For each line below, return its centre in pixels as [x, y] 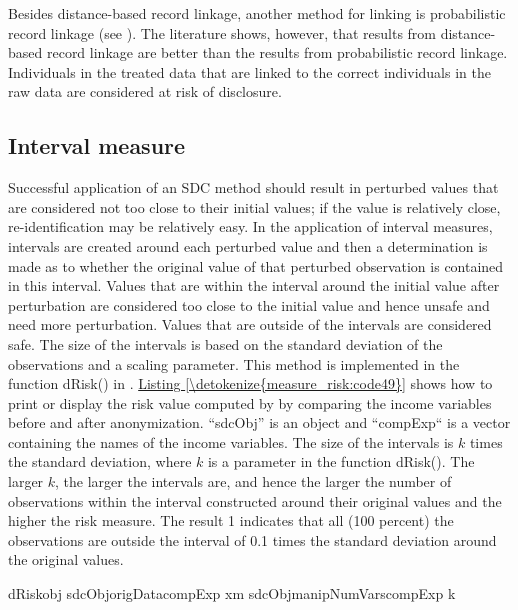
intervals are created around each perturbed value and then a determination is [248, 245]
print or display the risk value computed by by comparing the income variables [250, 402]
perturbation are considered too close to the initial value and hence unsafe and [249, 304]
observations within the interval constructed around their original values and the [255, 500]
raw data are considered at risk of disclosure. [145, 91]
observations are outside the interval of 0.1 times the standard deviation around [252, 539]
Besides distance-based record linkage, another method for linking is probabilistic [257, 13]
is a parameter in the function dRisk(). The [341, 461]
